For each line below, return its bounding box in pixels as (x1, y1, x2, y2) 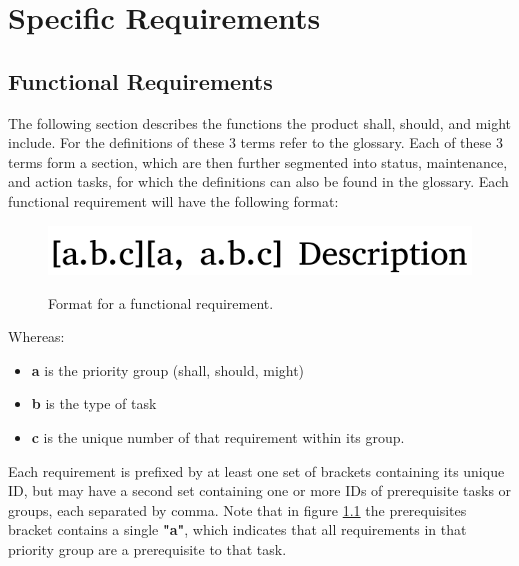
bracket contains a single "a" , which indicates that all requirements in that (8, 519, 467, 540)
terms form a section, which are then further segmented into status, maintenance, (8, 151, 508, 172)
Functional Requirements (8, 65, 273, 96)
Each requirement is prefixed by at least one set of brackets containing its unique (8, 460, 505, 481)
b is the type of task (31, 393, 157, 414)
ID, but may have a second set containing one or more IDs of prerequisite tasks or (8, 480, 512, 501)
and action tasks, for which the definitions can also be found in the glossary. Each (8, 171, 509, 192)
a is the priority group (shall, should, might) (31, 359, 305, 380)
